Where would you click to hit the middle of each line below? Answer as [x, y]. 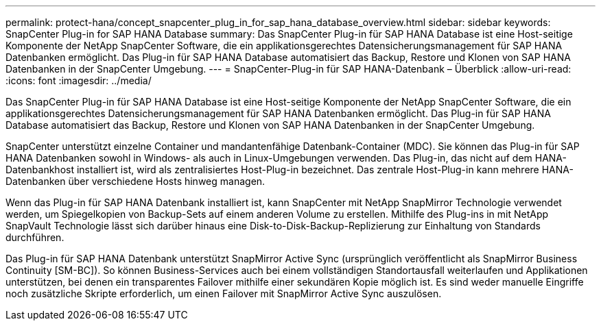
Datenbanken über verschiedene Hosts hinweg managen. [135, 181]
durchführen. [35, 237]
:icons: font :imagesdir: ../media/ [79, 80]
